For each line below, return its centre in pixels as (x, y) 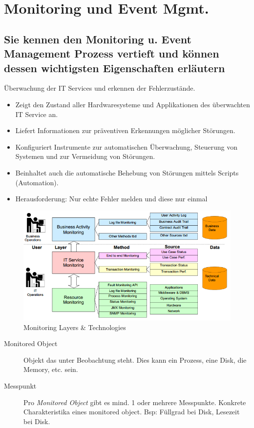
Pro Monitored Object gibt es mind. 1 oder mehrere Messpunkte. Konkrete (135, 402)
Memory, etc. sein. (51, 369)
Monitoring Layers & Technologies (75, 327)
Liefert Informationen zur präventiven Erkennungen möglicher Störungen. (125, 130)
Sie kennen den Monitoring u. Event (98, 39)
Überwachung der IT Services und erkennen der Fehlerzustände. (100, 88)
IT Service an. (37, 114)
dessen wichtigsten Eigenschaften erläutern (115, 68)
